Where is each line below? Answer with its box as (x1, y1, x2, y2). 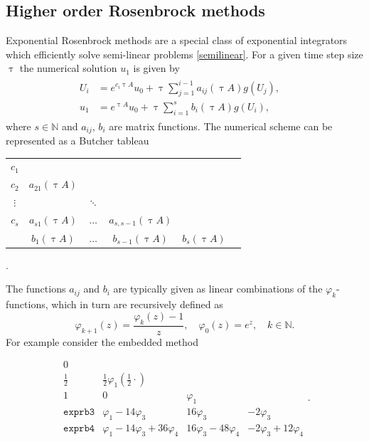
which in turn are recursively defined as (51, 297, 223, 312)
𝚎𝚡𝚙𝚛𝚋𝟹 (63, 407, 95, 418)
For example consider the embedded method (6, 334, 199, 349)
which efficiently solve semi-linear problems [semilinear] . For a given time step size (6, 46, 363, 61)
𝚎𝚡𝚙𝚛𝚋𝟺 (63, 423, 95, 433)
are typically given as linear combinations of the (113, 281, 323, 296)
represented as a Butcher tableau (6, 133, 149, 148)
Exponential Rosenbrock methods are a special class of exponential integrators (6, 33, 348, 48)
